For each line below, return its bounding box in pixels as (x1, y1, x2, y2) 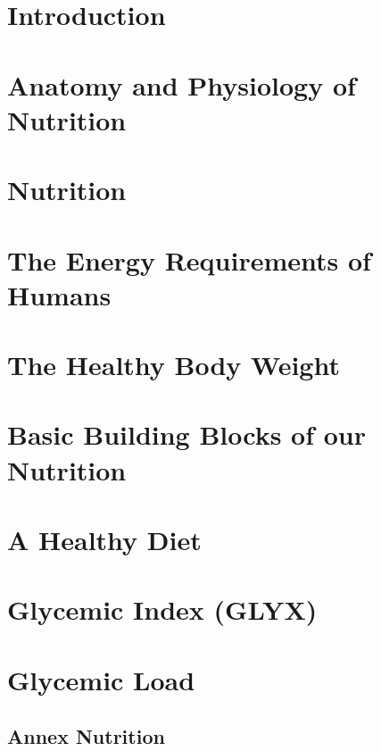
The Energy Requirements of (7, 241, 371, 278)
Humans (7, 276, 112, 313)
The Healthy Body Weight (7, 346, 340, 383)
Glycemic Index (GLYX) (7, 591, 318, 628)
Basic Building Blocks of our (7, 416, 367, 453)
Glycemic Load (7, 661, 195, 697)
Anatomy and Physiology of (7, 66, 356, 103)
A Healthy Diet (7, 522, 202, 557)
